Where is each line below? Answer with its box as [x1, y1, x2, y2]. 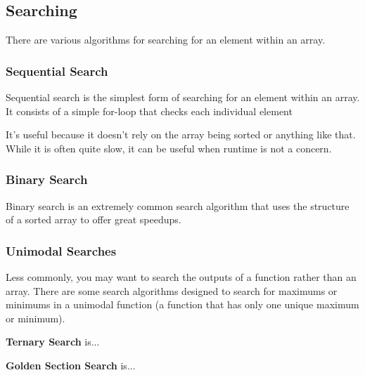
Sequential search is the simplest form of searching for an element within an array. [6, 90, 360, 105]
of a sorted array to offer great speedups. [6, 212, 181, 227]
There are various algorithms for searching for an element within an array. [6, 32, 326, 47]
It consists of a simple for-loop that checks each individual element [6, 103, 293, 118]
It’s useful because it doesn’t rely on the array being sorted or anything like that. [6, 127, 356, 142]
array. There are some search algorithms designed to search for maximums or [6, 283, 338, 298]
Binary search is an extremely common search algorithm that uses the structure [6, 198, 350, 213]
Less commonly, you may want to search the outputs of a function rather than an [6, 270, 357, 284]
